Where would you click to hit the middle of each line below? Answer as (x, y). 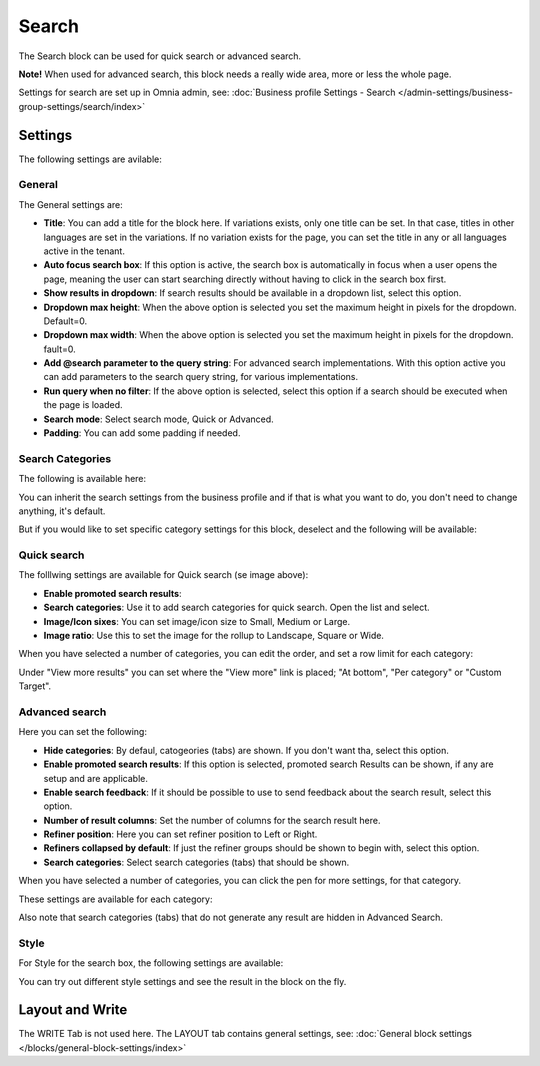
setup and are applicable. (96, 778)
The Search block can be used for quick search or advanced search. (160, 56)
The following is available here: (82, 479)
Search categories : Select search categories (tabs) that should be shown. (196, 862)
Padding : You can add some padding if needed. (142, 433)
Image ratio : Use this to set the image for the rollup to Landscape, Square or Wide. (214, 636)
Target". (35, 686)
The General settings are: (71, 204)
